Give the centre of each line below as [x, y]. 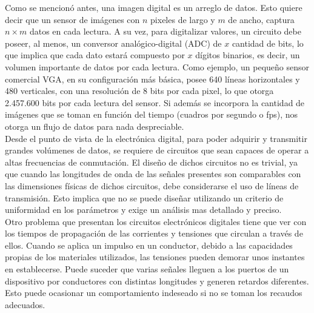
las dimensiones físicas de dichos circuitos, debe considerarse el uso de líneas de [152, 185]
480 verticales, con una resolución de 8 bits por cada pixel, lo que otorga [139, 91]
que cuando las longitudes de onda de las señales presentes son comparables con [153, 174]
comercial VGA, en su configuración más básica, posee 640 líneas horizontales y [152, 79]
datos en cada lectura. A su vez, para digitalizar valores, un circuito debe [165, 31]
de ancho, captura [261, 19]
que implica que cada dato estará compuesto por [95, 55]
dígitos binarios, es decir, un [248, 55]
